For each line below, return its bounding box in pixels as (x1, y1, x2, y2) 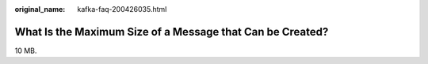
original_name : (14, 5, 66, 13)
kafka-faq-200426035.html (77, 5, 167, 13)
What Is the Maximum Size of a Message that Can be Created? (14, 24, 329, 39)
